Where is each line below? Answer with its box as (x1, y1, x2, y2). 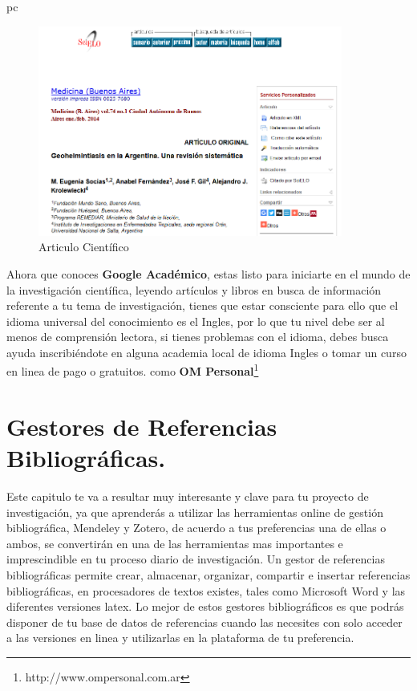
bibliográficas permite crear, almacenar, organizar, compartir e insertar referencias (6, 567, 411, 583)
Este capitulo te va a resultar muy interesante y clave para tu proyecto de (6, 488, 369, 505)
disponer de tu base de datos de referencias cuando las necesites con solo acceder (6, 613, 403, 630)
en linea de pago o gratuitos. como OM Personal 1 (6, 360, 259, 380)
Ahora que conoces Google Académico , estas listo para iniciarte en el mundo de (6, 265, 411, 282)
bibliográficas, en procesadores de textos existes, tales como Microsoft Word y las (6, 582, 406, 599)
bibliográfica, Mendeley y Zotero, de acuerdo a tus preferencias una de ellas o (6, 519, 387, 536)
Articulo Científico (38, 238, 129, 255)
